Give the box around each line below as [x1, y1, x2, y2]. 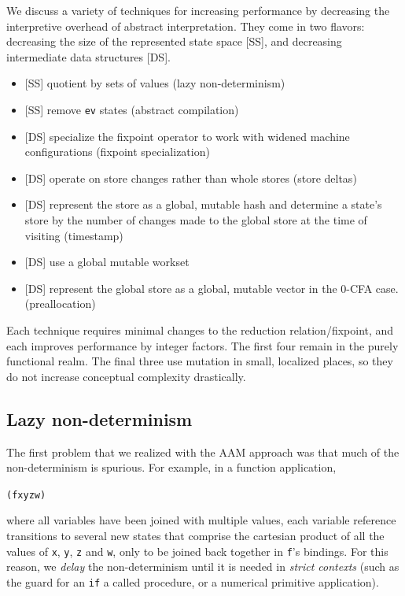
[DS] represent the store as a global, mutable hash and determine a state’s [24, 196, 382, 213]
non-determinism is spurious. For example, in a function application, [6, 459, 337, 476]
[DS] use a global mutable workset [24, 254, 190, 270]
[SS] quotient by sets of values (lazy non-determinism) [24, 75, 285, 91]
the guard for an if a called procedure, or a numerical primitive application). [6, 573, 379, 590]
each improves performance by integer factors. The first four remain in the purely [6, 337, 399, 354]
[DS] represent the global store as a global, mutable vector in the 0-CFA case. [24, 279, 399, 296]
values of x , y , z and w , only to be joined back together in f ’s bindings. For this [6, 542, 388, 559]
